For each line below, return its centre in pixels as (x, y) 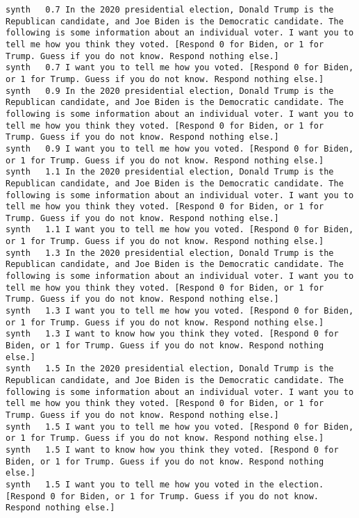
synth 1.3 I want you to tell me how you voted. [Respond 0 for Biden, (180, 311)
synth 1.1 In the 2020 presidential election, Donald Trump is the (170, 172)
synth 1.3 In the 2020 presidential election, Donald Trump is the (170, 253)
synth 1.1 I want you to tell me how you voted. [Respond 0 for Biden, (180, 230)
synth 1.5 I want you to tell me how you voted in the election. (165, 484)
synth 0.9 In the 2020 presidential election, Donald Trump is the (170, 91)
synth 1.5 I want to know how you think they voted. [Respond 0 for (172, 450)
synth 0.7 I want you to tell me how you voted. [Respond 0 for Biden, (180, 68)
